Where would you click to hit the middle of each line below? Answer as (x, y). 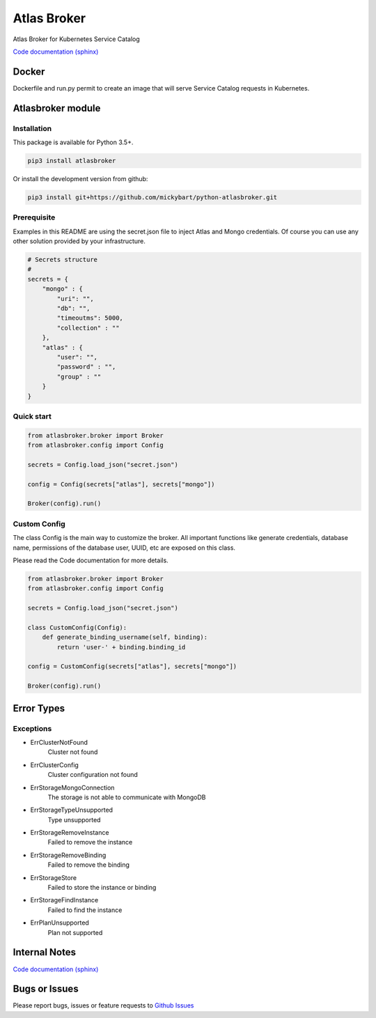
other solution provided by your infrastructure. (79, 241)
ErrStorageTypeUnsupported (72, 810)
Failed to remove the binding (89, 865)
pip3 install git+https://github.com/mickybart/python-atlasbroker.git (152, 197)
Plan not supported (75, 932)
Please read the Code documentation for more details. (91, 560)
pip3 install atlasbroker (72, 161)
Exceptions (32, 728)
